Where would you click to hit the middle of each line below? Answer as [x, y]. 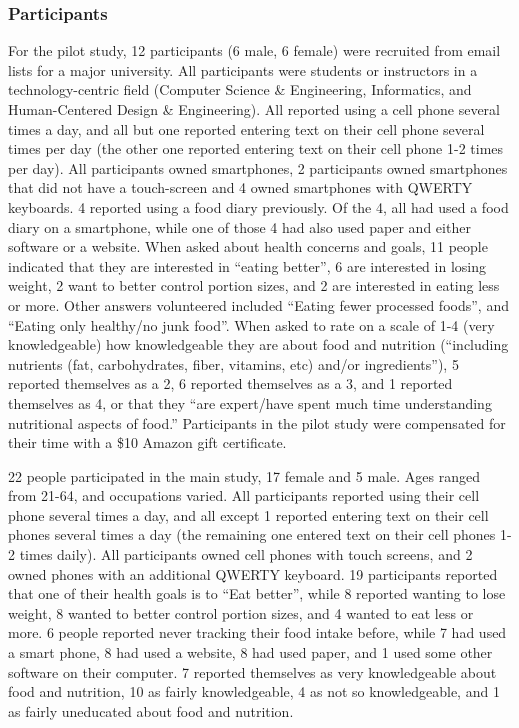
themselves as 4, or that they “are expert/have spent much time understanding [250, 402]
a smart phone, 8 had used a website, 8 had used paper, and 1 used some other [250, 652]
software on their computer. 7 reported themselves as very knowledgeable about [252, 671]
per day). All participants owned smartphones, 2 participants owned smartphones [258, 167]
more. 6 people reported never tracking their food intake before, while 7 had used [257, 632]
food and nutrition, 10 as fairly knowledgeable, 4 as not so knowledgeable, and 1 [254, 691]
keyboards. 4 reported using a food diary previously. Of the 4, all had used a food [258, 206]
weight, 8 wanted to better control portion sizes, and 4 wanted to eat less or [241, 612]
